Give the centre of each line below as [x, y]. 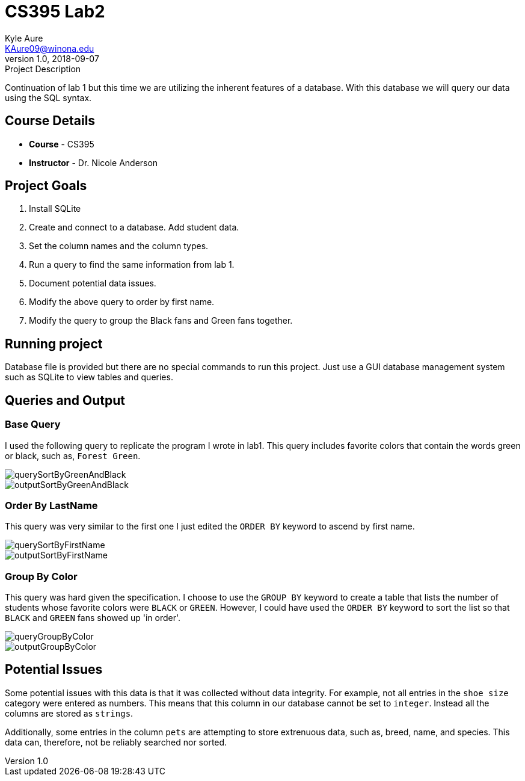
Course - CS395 [62, 144]
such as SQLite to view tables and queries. [89, 377]
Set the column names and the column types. [119, 246]
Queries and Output [65, 400]
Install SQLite [55, 209]
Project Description [43, 69]
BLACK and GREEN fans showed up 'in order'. [93, 618]
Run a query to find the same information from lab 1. [132, 265]
